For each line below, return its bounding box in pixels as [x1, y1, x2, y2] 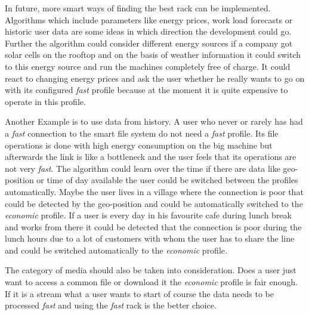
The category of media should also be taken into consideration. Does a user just [5, 264, 296, 276]
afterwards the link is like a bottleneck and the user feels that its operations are [5, 150, 296, 163]
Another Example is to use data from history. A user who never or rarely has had [5, 115, 303, 128]
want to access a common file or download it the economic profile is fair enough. [5, 276, 298, 288]
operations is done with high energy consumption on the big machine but [5, 138, 273, 151]
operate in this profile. [5, 95, 86, 107]
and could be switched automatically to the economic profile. [5, 243, 227, 256]
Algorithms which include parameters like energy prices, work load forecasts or [5, 13, 293, 26]
